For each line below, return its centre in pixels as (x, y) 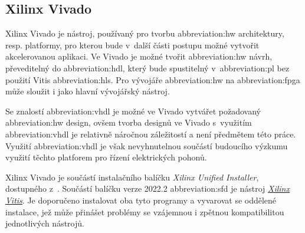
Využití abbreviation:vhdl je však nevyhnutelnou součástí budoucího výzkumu (147, 145)
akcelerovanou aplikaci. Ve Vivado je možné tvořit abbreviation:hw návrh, (139, 56)
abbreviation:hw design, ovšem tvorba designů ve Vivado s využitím (129, 122)
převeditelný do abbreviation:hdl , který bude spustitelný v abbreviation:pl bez (147, 68)
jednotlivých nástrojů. (45, 223)
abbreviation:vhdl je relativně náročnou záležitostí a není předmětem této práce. (151, 134)
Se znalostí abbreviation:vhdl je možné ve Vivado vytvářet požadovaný (133, 111)
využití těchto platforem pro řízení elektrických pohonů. (106, 157)
